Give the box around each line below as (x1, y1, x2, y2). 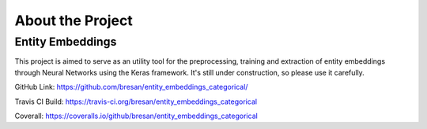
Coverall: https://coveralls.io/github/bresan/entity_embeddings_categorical (14, 111, 259, 120)
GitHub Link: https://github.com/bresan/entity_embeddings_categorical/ (14, 83, 248, 92)
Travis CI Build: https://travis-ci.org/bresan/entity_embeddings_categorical (14, 97, 257, 106)
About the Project (14, 12, 134, 29)
